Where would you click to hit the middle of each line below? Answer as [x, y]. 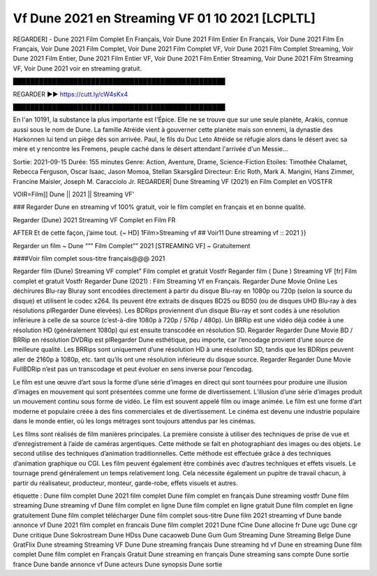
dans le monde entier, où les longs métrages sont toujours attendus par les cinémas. [134, 421]
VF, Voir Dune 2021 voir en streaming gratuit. [77, 68]
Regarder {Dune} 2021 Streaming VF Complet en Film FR [94, 219]
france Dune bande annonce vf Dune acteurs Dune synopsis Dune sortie [118, 564]
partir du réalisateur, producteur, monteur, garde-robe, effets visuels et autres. [125, 483]
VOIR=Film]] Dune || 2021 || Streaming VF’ [73, 194]
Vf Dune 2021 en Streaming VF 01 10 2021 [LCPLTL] [164, 18]
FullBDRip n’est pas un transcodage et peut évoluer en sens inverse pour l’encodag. [133, 369]
